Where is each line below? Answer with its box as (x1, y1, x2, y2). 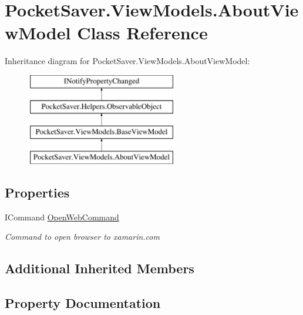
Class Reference (77, 21, 208, 45)
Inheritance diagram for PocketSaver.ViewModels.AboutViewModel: (5, 55, 250, 67)
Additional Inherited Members (5, 259, 194, 277)
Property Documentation (5, 294, 161, 312)
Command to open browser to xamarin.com (5, 230, 160, 243)
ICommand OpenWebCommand (5, 210, 119, 223)
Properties (5, 183, 70, 202)
